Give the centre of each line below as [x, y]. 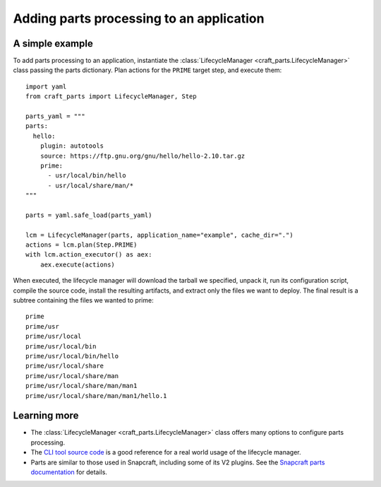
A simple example [53, 43]
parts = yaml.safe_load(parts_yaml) [89, 215]
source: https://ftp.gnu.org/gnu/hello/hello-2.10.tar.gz [143, 156]
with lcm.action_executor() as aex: [89, 255]
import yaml [46, 86]
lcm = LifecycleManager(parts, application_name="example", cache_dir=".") [159, 235]
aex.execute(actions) [78, 264]
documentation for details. [69, 472]
